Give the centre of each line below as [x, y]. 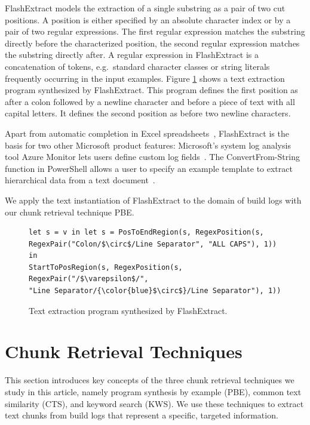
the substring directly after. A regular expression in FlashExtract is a [132, 55]
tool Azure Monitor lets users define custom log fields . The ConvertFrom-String [152, 157]
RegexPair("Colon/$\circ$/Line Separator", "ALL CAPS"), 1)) [153, 244]
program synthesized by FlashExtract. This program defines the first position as [151, 90]
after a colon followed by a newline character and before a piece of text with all [150, 101]
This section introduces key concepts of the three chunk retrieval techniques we [150, 380]
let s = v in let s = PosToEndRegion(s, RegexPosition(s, [146, 232]
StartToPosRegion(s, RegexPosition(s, [106, 267]
